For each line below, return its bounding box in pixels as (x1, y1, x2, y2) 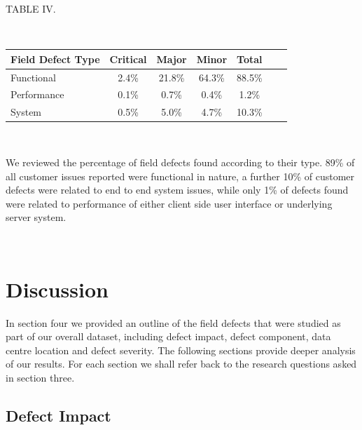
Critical (109, 51, 147, 66)
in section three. (6, 370, 75, 384)
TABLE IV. (6, 1, 56, 15)
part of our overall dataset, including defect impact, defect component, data (6, 329, 331, 344)
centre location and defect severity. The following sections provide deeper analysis (6, 342, 356, 357)
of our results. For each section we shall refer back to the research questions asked (6, 356, 357, 371)
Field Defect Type (11, 51, 100, 66)
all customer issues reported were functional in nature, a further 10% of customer (6, 168, 355, 183)
